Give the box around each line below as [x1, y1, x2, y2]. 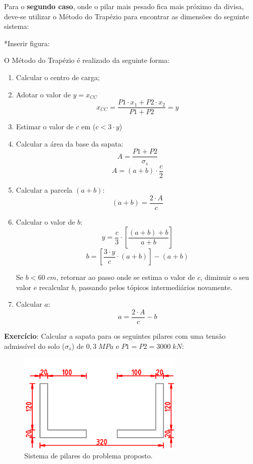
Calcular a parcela [16, 184, 73, 195]
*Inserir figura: [4, 38, 50, 48]
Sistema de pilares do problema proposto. [24, 450, 153, 461]
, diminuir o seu [200, 272, 249, 282]
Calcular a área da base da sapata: [16, 138, 123, 149]
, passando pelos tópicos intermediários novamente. [74, 281, 233, 292]
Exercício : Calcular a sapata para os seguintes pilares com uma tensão [4, 331, 226, 341]
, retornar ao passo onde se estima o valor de [56, 272, 195, 282]
